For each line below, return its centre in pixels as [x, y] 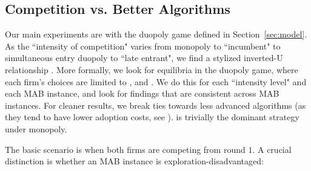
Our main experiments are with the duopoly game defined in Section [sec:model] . [156, 34]
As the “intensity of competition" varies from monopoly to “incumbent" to [143, 46]
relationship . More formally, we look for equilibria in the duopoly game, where [152, 69]
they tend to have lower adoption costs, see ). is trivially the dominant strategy [152, 117]
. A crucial [272, 149]
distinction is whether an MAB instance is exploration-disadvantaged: [134, 161]
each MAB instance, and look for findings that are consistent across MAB [142, 93]
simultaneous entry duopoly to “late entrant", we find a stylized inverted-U [144, 58]
